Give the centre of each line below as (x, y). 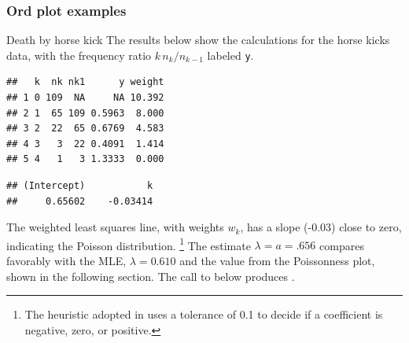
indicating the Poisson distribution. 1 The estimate (129, 244)
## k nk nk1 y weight (85, 82)
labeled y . (230, 55)
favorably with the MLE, (66, 261)
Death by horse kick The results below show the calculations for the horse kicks (198, 40)
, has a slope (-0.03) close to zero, (321, 227)
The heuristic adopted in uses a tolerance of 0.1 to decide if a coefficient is (204, 314)
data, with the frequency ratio (79, 55)
